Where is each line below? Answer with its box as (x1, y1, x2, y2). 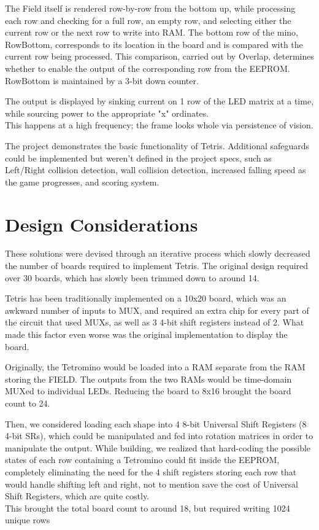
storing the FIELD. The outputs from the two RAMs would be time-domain (5, 372, 292, 385)
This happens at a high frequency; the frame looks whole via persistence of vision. (5, 119, 313, 131)
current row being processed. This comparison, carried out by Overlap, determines (5, 50, 314, 63)
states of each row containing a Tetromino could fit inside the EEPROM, (5, 453, 280, 466)
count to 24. (5, 396, 50, 409)
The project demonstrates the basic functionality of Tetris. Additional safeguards (5, 139, 310, 152)
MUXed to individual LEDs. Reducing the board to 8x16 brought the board (5, 384, 291, 397)
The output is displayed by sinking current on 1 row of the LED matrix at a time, (5, 95, 314, 107)
